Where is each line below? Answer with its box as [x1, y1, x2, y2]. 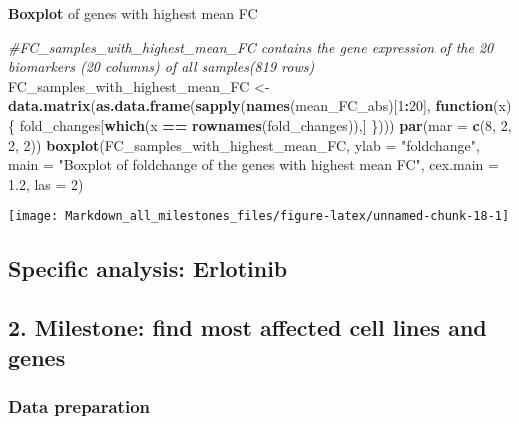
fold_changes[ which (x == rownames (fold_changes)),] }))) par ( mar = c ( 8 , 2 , [19, 114, 512, 135]
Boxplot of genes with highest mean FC [8, 3, 258, 23]
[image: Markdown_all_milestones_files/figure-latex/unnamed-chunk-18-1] [8, 209, 510, 224]
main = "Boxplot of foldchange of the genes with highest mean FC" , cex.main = [8, 154, 499, 175]
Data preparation [8, 393, 151, 418]
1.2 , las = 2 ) [8, 173, 84, 194]
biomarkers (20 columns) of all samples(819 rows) [8, 56, 315, 77]
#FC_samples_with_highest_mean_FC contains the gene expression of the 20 [8, 36, 494, 57]
